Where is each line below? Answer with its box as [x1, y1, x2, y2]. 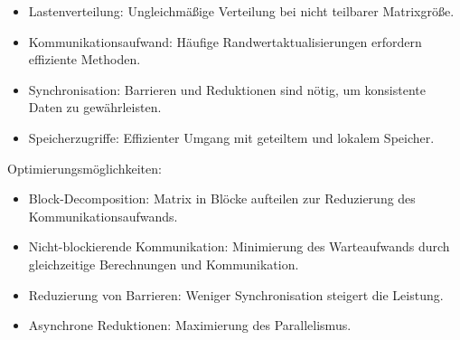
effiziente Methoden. [28, 50, 141, 69]
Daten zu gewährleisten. [28, 98, 162, 117]
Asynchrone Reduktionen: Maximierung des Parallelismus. [28, 316, 352, 335]
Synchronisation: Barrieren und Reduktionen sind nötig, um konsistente [28, 80, 426, 99]
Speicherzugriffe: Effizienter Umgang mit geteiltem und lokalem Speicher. [28, 127, 435, 146]
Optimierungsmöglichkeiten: [7, 158, 162, 177]
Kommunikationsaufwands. [28, 206, 178, 225]
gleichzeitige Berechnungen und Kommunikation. [28, 254, 299, 273]
